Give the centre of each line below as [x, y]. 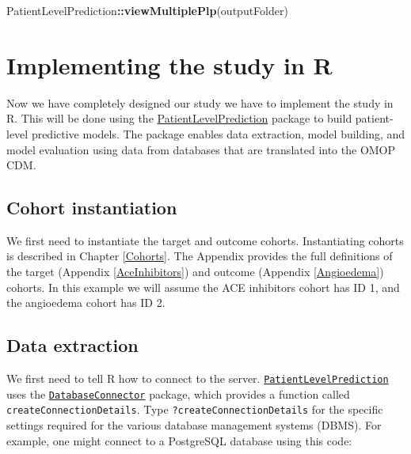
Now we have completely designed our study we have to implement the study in [200, 102]
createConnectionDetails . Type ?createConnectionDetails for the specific [195, 409]
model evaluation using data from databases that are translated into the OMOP [201, 149]
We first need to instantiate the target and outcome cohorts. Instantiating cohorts [205, 240]
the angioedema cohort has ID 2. [86, 303]
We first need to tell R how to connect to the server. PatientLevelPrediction [198, 378]
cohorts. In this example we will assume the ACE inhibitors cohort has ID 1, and [203, 287]
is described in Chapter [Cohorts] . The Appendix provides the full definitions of [200, 256]
